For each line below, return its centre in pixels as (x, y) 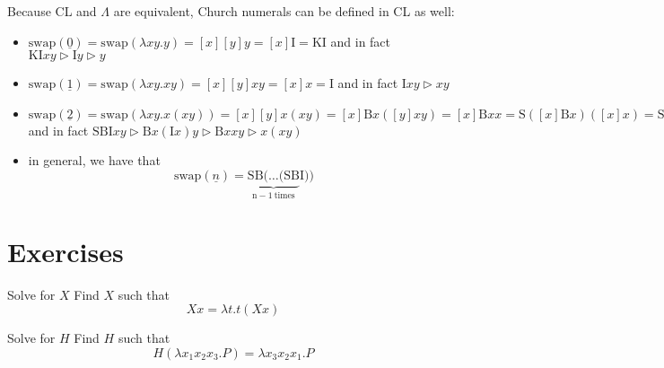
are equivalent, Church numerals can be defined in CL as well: (284, 11)
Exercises (66, 251)
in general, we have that (94, 160)
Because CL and (52, 11)
